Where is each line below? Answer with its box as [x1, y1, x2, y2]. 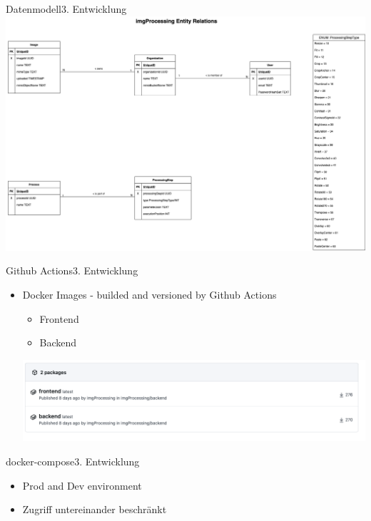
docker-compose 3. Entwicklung [6, 453, 140, 468]
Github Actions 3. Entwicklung [6, 263, 138, 278]
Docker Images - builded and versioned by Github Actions [22, 287, 277, 302]
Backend [39, 335, 77, 350]
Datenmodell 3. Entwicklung [6, 1, 127, 16]
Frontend [39, 311, 79, 326]
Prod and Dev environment [22, 478, 142, 492]
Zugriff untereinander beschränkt [22, 502, 167, 517]
